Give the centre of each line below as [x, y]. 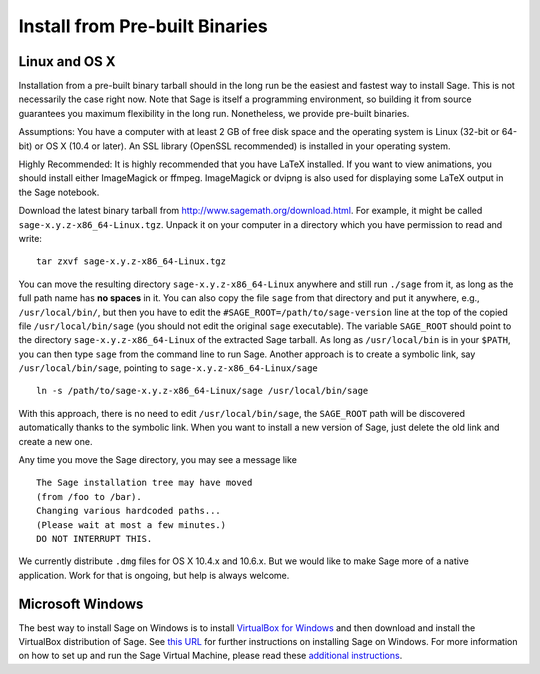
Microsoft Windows [81, 603]
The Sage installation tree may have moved [144, 483]
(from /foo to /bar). [89, 496]
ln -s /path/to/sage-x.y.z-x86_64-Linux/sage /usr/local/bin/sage [202, 391]
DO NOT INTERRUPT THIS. [94, 538]
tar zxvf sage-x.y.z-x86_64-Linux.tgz [131, 261]
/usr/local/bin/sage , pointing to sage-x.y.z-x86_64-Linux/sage [168, 368]
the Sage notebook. [59, 192]
